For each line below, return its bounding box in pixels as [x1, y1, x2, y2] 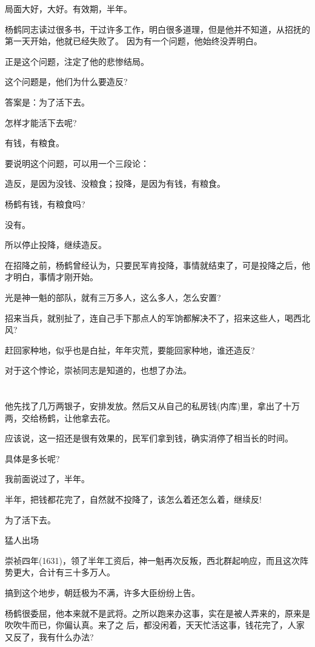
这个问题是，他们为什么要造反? [5, 75, 128, 88]
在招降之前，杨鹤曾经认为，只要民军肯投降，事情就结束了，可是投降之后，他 [5, 258, 310, 271]
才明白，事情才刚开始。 [5, 270, 98, 283]
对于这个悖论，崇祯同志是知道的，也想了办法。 [5, 364, 191, 377]
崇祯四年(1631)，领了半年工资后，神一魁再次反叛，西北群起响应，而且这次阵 [5, 554, 308, 566]
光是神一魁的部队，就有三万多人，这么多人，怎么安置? [5, 290, 221, 303]
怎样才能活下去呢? [5, 116, 77, 129]
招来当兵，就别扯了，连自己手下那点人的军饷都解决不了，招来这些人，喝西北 [5, 311, 310, 324]
